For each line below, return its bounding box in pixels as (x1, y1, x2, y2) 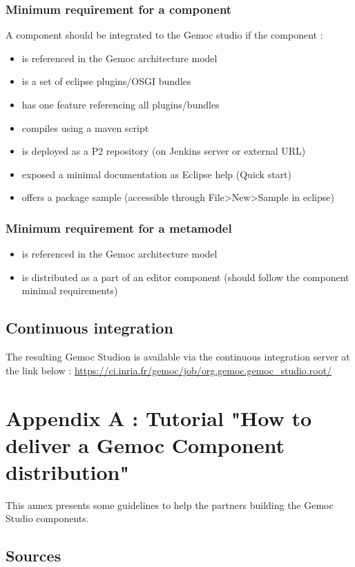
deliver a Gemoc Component (6, 430, 285, 459)
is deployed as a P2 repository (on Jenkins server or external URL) (21, 144, 306, 158)
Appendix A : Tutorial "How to (6, 403, 312, 432)
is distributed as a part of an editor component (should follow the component (21, 269, 349, 284)
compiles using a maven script (21, 120, 149, 135)
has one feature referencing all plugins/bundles (21, 97, 220, 111)
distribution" (6, 457, 129, 486)
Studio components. (6, 511, 89, 526)
